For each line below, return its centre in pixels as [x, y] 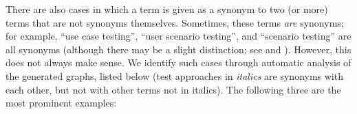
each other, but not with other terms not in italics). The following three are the [173, 89]
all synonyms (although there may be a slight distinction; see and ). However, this [178, 49]
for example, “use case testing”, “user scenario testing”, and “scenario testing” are [178, 36]
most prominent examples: [61, 103]
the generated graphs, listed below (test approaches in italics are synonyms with [174, 75]
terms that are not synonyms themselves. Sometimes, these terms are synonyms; [175, 22]
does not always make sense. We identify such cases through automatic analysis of [178, 62]
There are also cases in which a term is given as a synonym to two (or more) [167, 9]
